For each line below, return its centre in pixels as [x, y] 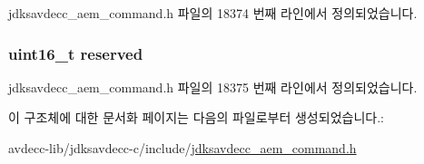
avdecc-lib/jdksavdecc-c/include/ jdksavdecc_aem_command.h [182, 148]
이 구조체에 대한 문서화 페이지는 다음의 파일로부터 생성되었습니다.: [196, 117]
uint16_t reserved [76, 53]
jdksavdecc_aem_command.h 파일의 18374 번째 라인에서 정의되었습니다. [213, 13]
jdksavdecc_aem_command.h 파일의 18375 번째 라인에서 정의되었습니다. [213, 87]
